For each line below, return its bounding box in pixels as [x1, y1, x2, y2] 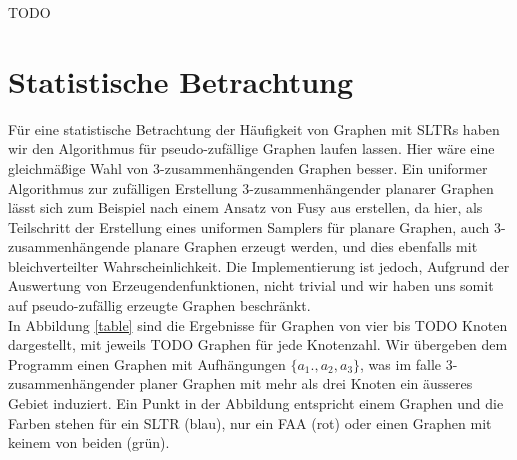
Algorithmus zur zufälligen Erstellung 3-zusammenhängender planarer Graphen [8, 177, 494, 198]
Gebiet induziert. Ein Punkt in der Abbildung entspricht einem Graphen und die [8, 393, 504, 414]
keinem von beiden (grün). [8, 432, 170, 453]
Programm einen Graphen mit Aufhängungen [8, 353, 286, 374]
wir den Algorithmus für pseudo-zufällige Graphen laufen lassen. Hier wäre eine [8, 138, 495, 159]
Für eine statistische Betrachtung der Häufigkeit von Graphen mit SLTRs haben [8, 118, 500, 139]
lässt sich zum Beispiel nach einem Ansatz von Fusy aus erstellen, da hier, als [8, 197, 483, 218]
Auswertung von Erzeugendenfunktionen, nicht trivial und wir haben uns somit [8, 275, 494, 296]
